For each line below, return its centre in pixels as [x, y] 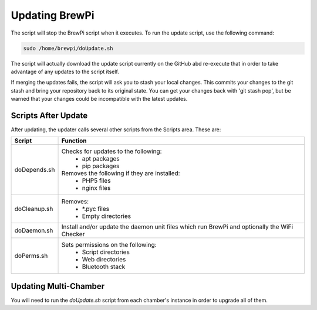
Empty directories [107, 216]
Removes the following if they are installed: [121, 173]
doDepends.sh [35, 170]
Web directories [104, 260]
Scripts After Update [49, 115]
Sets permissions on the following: [109, 245]
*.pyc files [96, 209]
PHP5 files [96, 180]
